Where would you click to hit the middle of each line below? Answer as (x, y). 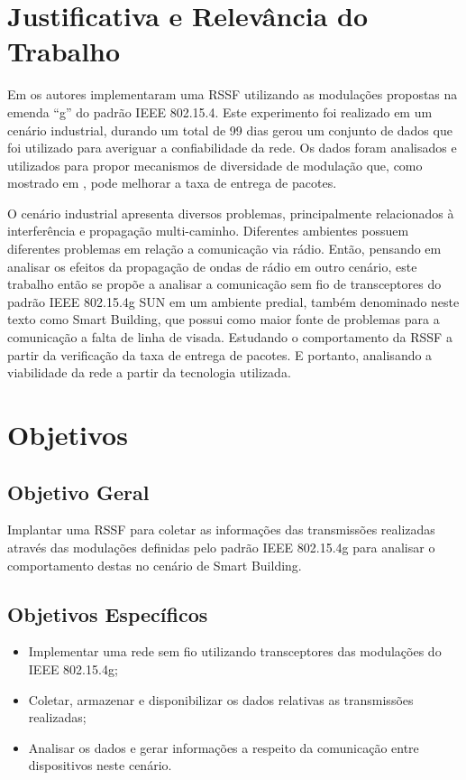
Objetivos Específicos (108, 613)
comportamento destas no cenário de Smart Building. (155, 565)
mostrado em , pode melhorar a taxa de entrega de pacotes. (172, 183)
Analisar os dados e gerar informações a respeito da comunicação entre (224, 747)
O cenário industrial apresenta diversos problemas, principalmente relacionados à (231, 213)
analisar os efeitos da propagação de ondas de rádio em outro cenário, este (212, 266)
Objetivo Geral (78, 492)
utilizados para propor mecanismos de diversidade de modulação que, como (215, 165)
